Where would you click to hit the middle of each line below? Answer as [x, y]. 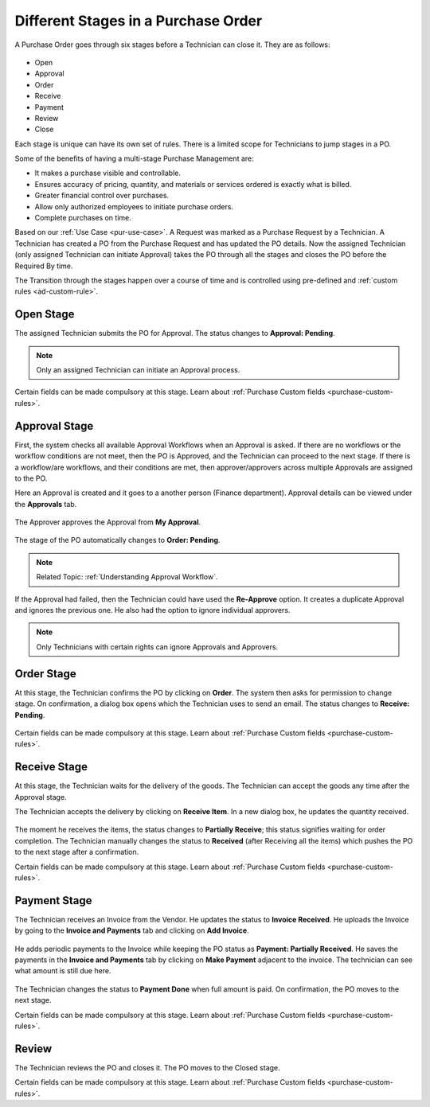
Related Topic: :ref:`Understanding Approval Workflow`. [127, 577]
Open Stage [45, 314]
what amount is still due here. [63, 971]
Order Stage [46, 674]
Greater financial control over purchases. [102, 196]
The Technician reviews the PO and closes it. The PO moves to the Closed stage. [147, 1067]
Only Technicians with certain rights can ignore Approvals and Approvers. [157, 647]
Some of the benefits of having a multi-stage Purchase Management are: [134, 158]
